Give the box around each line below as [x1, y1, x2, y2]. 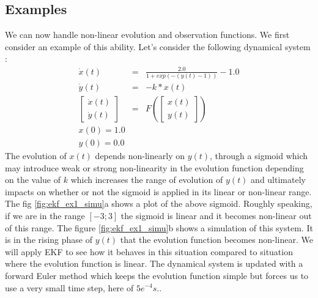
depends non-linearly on [95, 149, 185, 162]
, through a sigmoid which [210, 149, 308, 162]
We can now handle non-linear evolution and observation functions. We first [5, 28, 290, 41]
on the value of [5, 173, 61, 186]
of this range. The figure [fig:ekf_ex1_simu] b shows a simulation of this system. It [5, 221, 313, 234]
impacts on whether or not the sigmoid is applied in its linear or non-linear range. [5, 185, 312, 198]
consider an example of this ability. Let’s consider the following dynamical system [5, 40, 311, 53]
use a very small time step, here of [5, 281, 134, 294]
